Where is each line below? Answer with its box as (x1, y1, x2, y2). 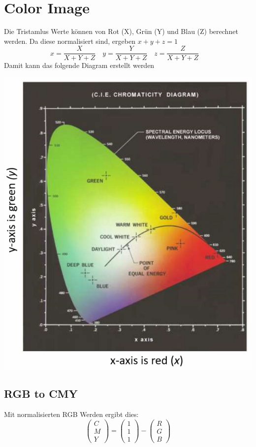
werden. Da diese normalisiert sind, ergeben (4, 35, 135, 46)
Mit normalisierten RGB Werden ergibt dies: (4, 409, 139, 419)
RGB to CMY (4, 386, 78, 401)
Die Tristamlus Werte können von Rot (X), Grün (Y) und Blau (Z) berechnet (4, 26, 238, 36)
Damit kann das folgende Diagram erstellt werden (4, 60, 155, 70)
